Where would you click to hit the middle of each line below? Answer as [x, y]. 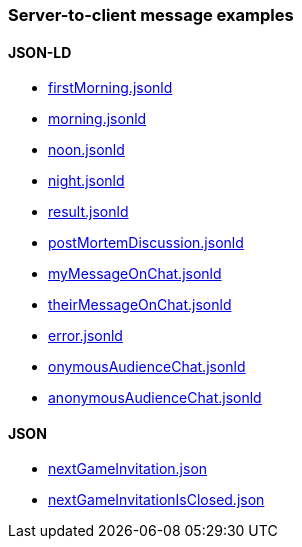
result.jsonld [88, 212]
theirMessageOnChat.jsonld [140, 305]
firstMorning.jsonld [110, 88]
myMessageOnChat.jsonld [135, 274]
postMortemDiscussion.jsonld [146, 243]
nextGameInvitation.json [128, 469]
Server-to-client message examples [151, 15]
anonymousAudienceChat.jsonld [155, 398]
